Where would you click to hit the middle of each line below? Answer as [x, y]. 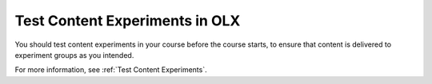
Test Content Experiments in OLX [128, 21]
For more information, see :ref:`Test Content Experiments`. [111, 70]
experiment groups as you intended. [74, 55]
